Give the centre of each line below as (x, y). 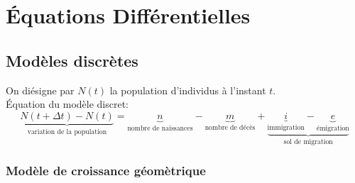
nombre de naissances (160, 128)
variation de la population (67, 132)
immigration (286, 127)
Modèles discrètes (72, 60)
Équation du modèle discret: (67, 104)
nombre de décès (230, 127)
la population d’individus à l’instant (188, 90)
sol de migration (308, 142)
